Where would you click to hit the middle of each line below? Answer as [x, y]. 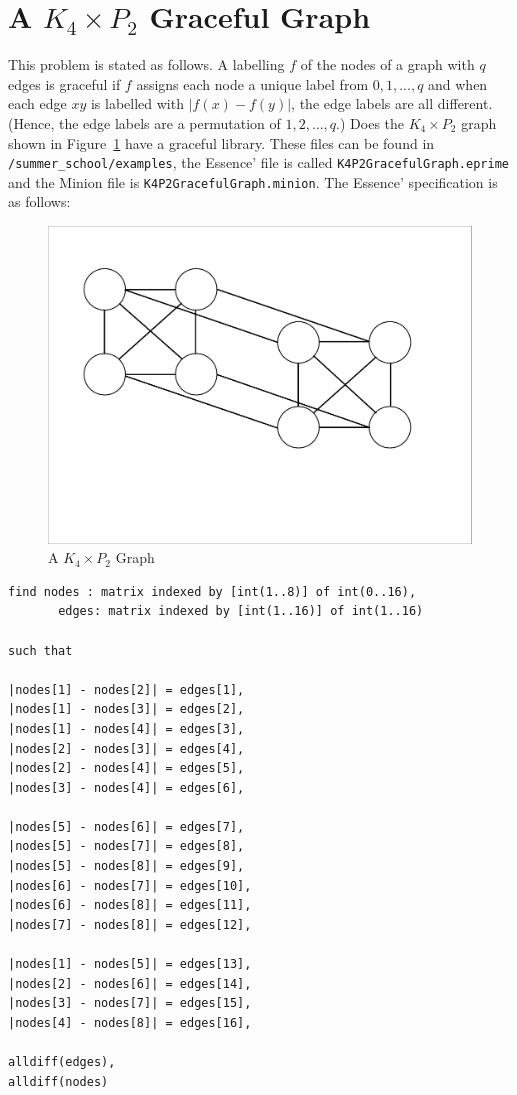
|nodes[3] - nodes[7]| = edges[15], [130, 1003]
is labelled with [137, 103]
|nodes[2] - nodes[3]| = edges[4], [126, 748]
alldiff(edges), [62, 1062]
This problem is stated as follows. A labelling [146, 64]
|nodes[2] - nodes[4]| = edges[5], [126, 768]
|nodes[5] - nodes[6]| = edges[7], [126, 826]
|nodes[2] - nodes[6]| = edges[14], [130, 983]
